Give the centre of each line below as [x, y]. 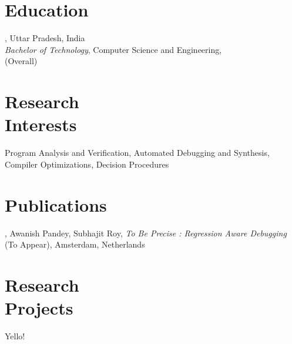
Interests [41, 124]
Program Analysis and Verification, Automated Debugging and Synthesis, [137, 153]
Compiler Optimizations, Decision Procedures [87, 164]
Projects [39, 308]
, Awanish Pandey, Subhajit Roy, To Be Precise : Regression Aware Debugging [146, 233]
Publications [56, 204]
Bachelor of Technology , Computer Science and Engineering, [113, 49]
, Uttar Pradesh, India [45, 38]
